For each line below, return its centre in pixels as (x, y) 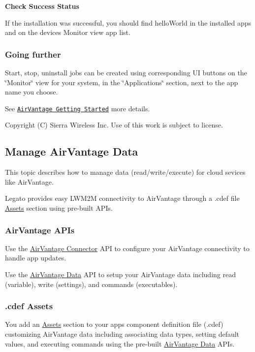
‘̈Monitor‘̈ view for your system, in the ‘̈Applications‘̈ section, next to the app (122, 82)
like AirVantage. (29, 181)
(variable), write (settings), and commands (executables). (91, 284)
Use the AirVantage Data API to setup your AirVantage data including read (120, 274)
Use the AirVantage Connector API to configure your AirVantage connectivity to (127, 248)
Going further (33, 54)
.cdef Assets (29, 306)
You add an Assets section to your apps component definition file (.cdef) (114, 324)
